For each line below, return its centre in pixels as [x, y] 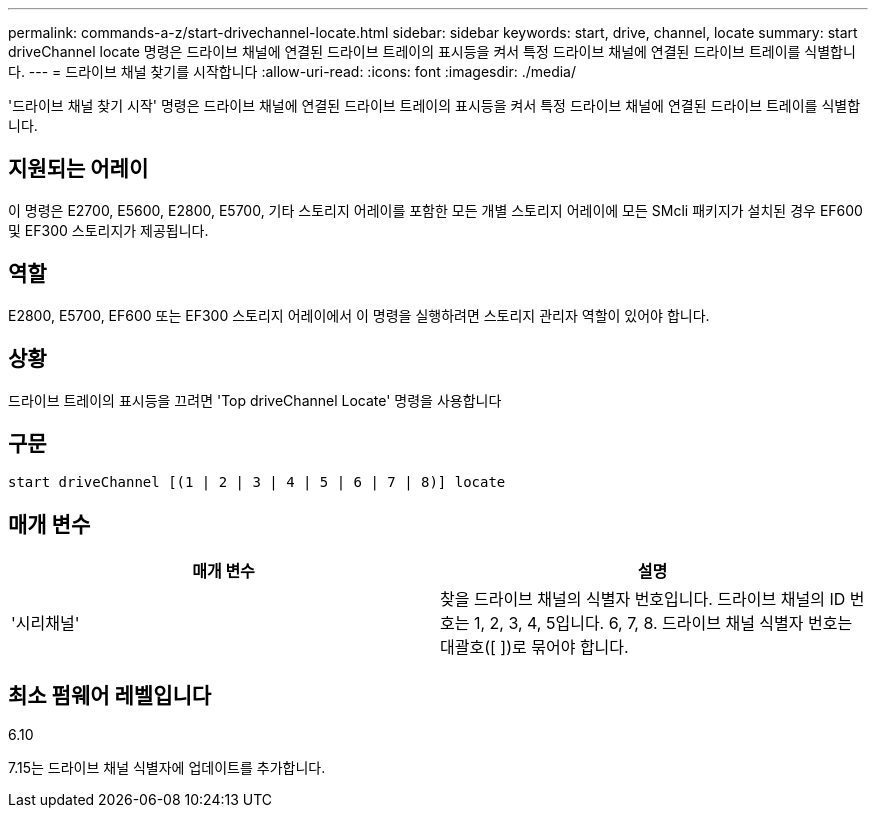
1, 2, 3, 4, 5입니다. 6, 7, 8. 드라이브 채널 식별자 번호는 [663, 623]
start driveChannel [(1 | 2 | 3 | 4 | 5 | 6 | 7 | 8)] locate [257, 482]
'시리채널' [45, 623]
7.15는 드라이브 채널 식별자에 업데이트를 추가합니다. [167, 768]
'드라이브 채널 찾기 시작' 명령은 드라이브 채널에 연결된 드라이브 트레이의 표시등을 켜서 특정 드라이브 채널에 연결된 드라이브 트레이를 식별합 [434, 105]
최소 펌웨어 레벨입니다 [110, 695]
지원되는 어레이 [78, 169]
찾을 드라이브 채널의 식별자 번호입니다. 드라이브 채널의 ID [643, 599]
